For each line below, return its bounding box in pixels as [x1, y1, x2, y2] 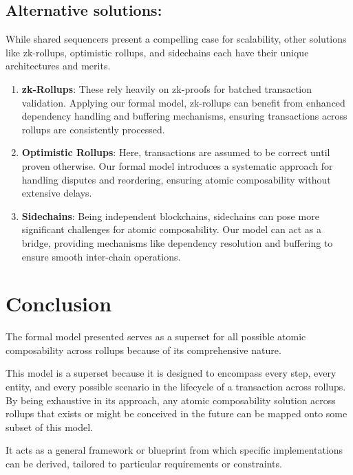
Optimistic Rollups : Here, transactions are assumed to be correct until [21, 145, 330, 159]
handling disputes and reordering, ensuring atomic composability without [21, 172, 331, 186]
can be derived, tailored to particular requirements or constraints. [6, 456, 282, 470]
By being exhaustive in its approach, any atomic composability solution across [6, 393, 336, 407]
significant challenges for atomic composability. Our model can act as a [21, 222, 321, 236]
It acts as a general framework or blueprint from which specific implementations [6, 443, 343, 457]
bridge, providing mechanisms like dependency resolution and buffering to [21, 235, 333, 250]
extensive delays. [21, 186, 92, 200]
